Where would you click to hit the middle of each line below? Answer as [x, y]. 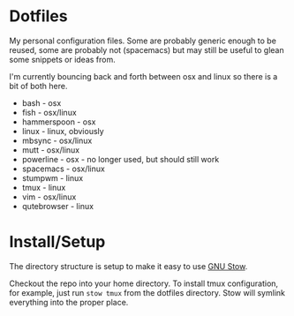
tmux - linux [44, 187]
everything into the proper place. [69, 302]
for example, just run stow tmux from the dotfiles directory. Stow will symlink [147, 292]
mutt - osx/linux [51, 150]
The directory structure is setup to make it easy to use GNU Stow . [128, 266]
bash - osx [41, 102]
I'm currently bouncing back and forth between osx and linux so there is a [143, 76]
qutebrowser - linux [58, 206]
